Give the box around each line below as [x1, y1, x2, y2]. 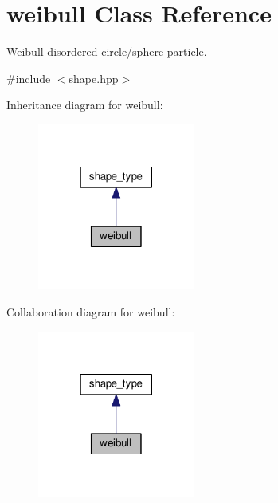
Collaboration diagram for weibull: [6, 303, 175, 320]
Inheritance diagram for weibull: [6, 96, 163, 113]
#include [6, 69, 51, 86]
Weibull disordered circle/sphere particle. [6, 43, 207, 60]
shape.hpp [69, 69, 119, 86]
